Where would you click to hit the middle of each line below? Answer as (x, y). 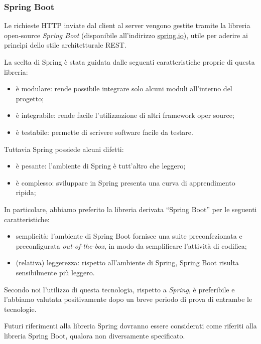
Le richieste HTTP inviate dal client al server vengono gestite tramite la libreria (127, 25)
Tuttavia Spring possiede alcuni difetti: (64, 149)
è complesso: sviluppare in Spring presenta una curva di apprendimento (125, 182)
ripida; (26, 192)
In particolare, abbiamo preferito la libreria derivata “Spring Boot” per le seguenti (130, 209)
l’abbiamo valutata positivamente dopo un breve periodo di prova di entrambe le (128, 299)
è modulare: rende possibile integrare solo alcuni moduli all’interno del (124, 89)
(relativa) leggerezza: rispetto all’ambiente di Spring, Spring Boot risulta (127, 263)
